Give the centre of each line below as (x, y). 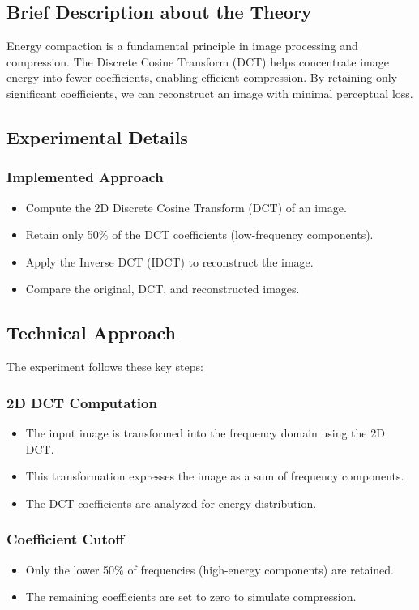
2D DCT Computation (82, 402)
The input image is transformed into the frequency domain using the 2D (205, 432)
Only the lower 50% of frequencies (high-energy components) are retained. (209, 569)
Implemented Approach (85, 177)
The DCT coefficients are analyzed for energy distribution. (171, 503)
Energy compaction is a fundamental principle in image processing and (182, 46)
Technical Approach (91, 333)
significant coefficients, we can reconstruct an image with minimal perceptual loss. (210, 93)
